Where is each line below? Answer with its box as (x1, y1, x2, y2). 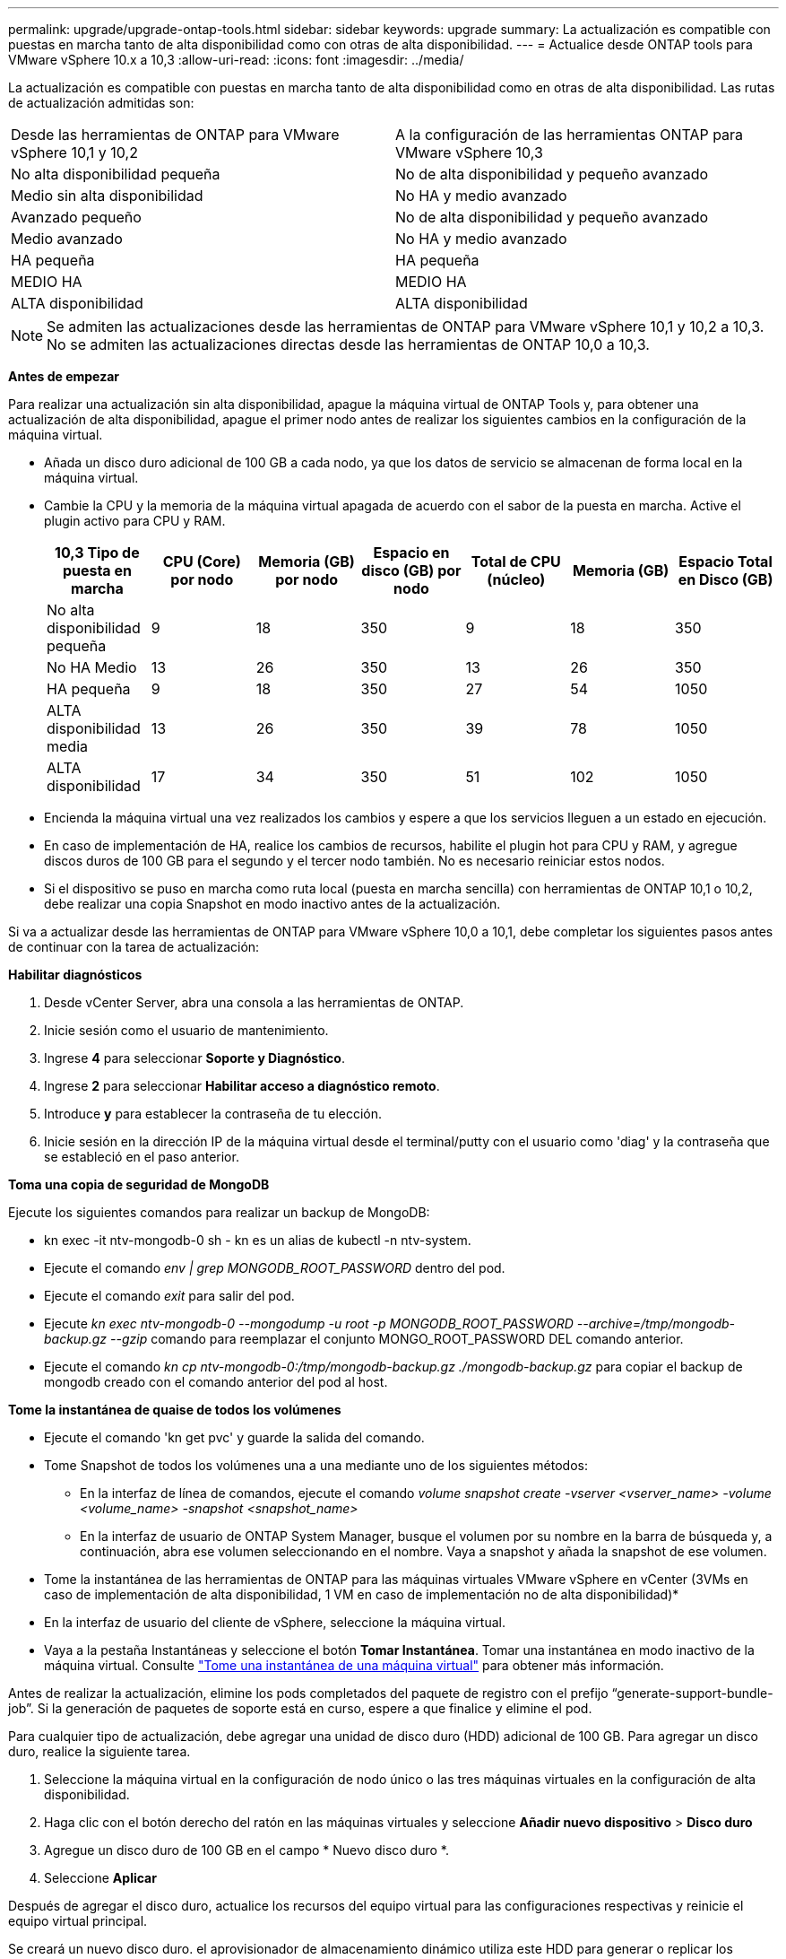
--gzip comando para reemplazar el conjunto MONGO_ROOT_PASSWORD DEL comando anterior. (110, 1331, 684, 1346)
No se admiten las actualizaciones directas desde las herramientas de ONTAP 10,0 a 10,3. (47, 335, 650, 353)
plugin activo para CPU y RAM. (44, 513, 226, 528)
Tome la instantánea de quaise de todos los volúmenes (8, 1402, 341, 1417)
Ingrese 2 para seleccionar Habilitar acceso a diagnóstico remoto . (44, 1078, 440, 1093)
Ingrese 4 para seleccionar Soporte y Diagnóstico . (44, 1050, 345, 1066)
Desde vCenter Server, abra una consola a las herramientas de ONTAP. (44, 995, 464, 1010)
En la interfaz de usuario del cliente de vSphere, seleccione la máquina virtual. (44, 1615, 505, 1630)
